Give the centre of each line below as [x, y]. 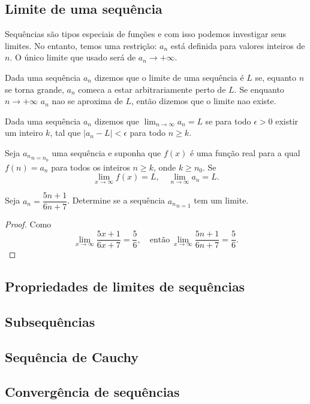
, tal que [65, 133]
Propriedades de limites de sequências [125, 286]
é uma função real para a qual [245, 152]
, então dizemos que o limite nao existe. [204, 101]
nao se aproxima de [87, 101]
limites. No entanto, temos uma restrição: [81, 45]
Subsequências [50, 321]
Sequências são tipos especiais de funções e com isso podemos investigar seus [146, 34]
